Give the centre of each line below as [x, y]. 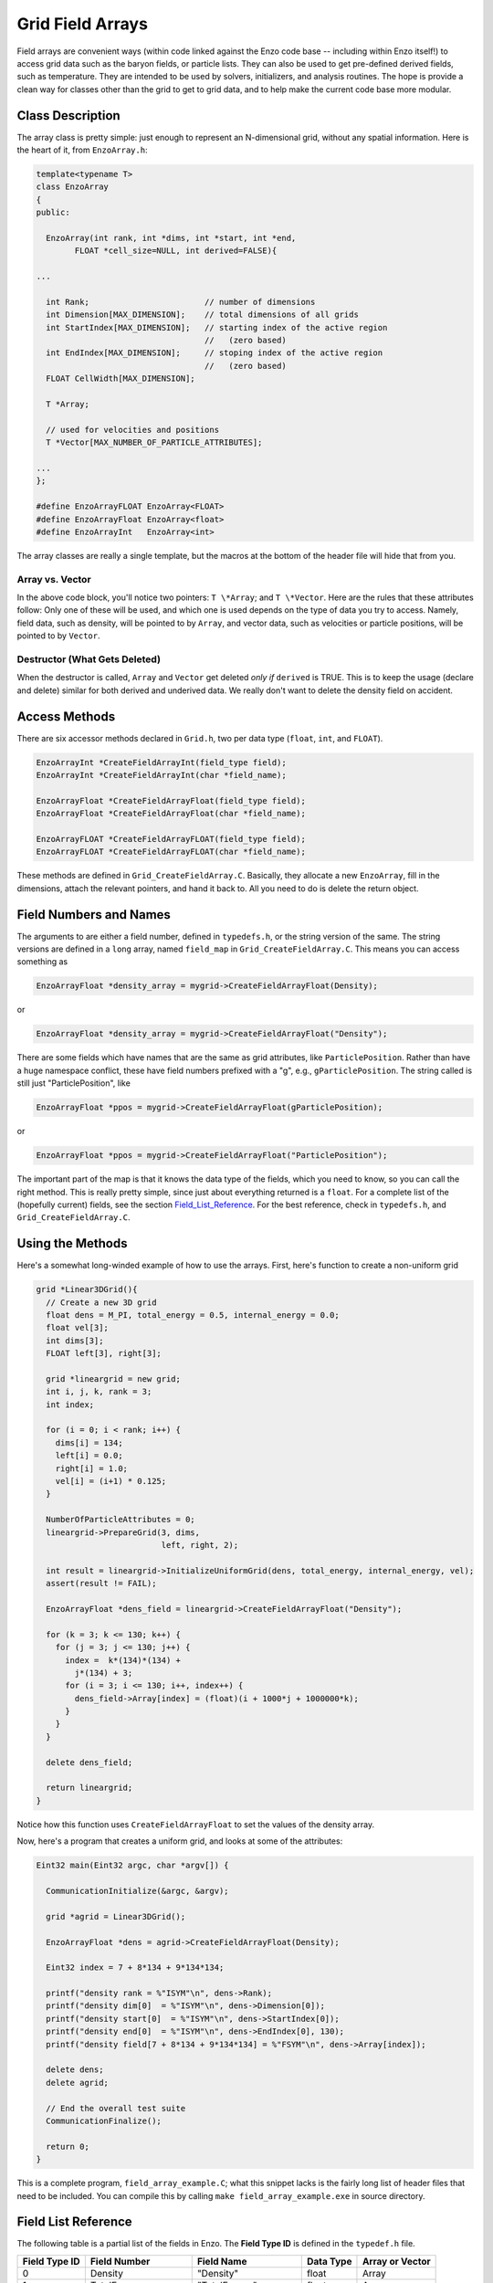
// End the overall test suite [116, 2108]
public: [53, 213]
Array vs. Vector [54, 579]
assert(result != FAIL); [101, 1583]
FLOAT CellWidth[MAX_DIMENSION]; [121, 379]
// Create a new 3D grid [101, 1302]
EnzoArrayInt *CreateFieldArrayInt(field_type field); [161, 762]
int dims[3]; [75, 1341]
